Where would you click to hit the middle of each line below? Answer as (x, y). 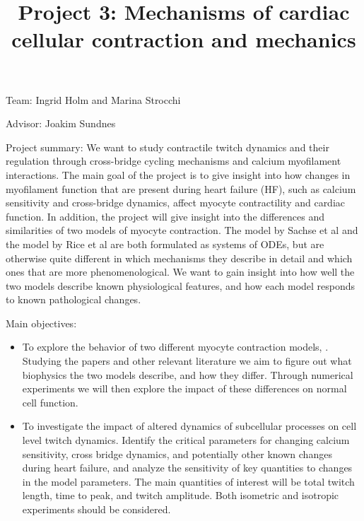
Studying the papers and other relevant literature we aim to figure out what (187, 361)
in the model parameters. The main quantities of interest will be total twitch (188, 481)
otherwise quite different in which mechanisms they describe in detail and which (179, 258)
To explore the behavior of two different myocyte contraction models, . (175, 347)
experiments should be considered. (96, 509)
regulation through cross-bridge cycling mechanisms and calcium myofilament (174, 161)
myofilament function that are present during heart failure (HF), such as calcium (181, 188)
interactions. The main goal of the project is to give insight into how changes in (178, 174)
